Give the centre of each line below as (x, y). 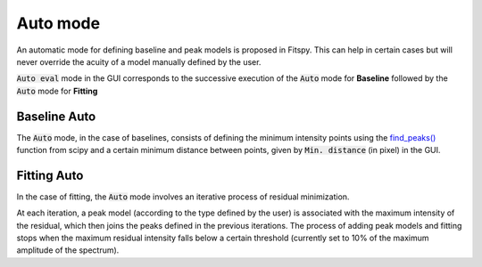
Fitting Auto (50, 175)
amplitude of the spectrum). (68, 250)
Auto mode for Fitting (57, 91)
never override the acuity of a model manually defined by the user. (139, 61)
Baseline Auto (56, 116)
